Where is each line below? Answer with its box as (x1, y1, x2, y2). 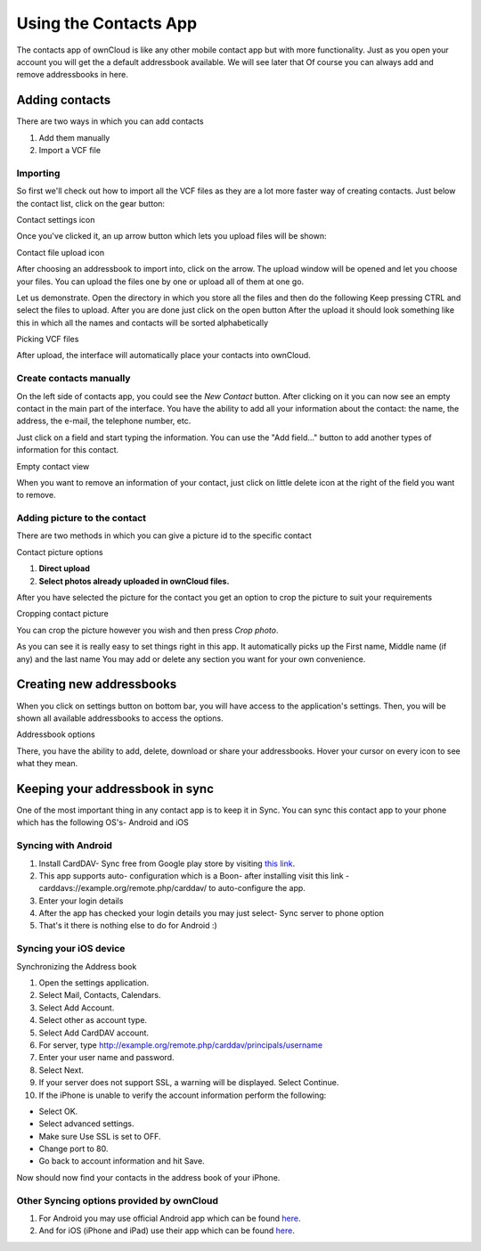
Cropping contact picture (16, 609, 109, 619)
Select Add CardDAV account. (38, 1027, 149, 1038)
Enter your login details (38, 895, 124, 906)
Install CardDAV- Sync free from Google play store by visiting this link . (38, 858, 296, 869)
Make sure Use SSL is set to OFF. (38, 1131, 161, 1141)
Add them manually (38, 132, 110, 143)
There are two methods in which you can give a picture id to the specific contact (16, 530, 312, 541)
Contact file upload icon (16, 247, 105, 258)
